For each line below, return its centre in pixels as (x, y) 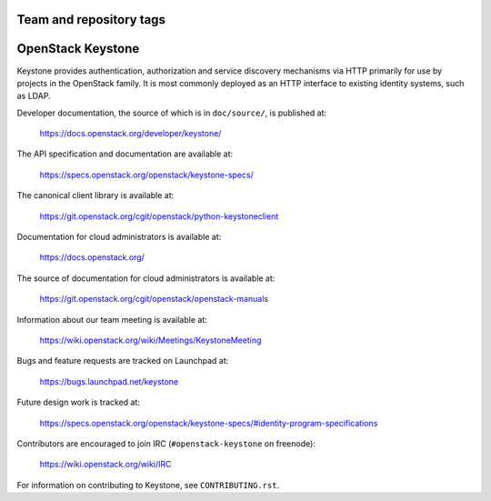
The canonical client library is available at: (95, 195)
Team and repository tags (91, 20)
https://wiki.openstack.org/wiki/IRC (105, 465)
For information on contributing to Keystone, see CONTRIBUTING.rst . (148, 485)
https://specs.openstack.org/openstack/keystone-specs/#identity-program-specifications (209, 423)
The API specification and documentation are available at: (125, 154)
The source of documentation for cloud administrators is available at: (146, 278)
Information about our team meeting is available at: (112, 319)
